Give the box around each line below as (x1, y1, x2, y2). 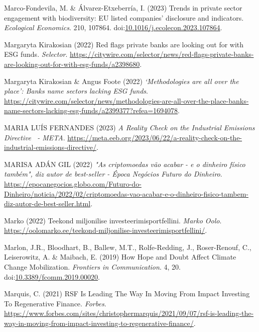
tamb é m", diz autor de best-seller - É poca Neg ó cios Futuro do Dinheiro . (4, 169, 222, 179)
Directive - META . (4, 132, 65, 142)
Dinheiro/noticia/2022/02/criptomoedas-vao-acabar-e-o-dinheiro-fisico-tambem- (4, 188, 249, 199)
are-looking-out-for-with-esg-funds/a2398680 (4, 58, 140, 69)
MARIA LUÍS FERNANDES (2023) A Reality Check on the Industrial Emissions (4, 122, 255, 132)
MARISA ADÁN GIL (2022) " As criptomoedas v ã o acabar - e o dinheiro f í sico (4, 158, 245, 169)
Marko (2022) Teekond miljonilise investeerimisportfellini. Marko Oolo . (4, 215, 222, 225)
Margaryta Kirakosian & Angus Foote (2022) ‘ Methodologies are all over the (4, 75, 239, 86)
